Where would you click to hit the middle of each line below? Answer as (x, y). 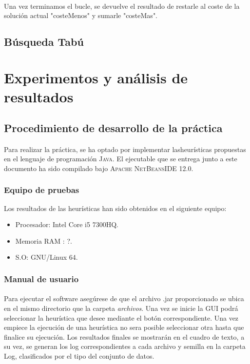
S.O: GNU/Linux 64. (47, 257)
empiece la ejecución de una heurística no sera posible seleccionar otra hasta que (124, 327)
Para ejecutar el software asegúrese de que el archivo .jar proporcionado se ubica (124, 298)
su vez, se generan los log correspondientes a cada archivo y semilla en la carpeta (125, 346)
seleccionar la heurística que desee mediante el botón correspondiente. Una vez (121, 317)
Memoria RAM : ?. (44, 240)
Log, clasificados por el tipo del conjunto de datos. (79, 355)
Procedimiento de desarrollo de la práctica (113, 127)
